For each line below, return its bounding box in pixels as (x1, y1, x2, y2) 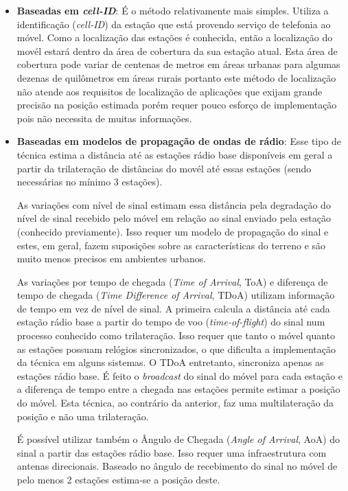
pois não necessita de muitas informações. (16, 111, 192, 125)
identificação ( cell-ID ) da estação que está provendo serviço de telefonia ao (16, 16, 331, 31)
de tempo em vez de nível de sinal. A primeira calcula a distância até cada (16, 301, 330, 315)
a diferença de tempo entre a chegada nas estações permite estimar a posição (16, 382, 340, 396)
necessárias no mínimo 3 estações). (16, 174, 163, 189)
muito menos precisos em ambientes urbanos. (16, 251, 207, 266)
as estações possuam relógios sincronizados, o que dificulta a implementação (16, 341, 336, 356)
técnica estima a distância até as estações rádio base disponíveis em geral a (16, 147, 333, 161)
